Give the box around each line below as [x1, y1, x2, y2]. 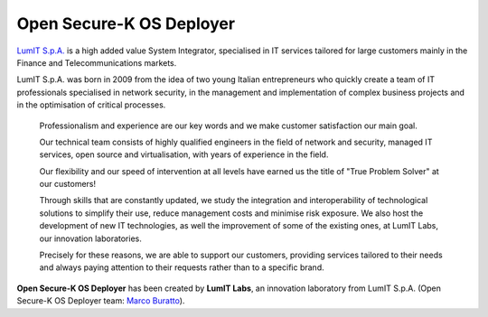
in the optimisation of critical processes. [16, 99, 166, 110]
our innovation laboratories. [39, 233, 142, 244]
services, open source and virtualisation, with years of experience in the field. [39, 149, 329, 160]
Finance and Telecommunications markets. [16, 57, 177, 68]
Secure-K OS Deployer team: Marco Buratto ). [16, 295, 185, 306]
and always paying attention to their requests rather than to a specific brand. [39, 262, 324, 273]
